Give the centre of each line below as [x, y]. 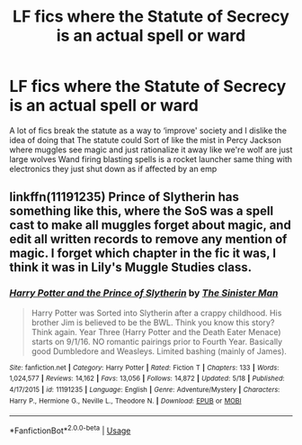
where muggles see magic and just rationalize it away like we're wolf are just [151, 150]
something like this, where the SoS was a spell [142, 211]
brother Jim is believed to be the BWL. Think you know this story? [153, 322]
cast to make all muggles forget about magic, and [151, 226]
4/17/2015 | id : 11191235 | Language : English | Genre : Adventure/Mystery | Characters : [145, 389]
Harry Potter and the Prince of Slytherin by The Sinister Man [144, 293]
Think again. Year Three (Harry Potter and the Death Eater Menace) [156, 331]
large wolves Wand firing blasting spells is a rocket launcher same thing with [151, 159]
